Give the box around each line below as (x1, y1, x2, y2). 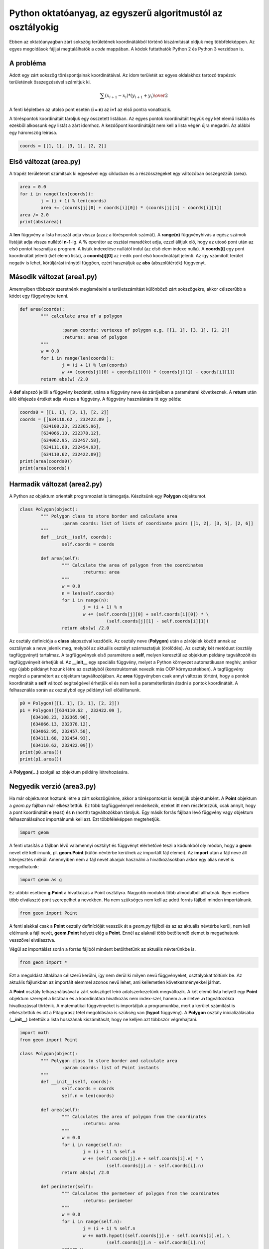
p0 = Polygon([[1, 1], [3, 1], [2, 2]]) (19, 700, 120, 706)
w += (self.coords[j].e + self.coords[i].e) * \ (82, 1156, 204, 1162)
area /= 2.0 (19, 212, 49, 217)
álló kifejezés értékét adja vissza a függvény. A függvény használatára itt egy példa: (9, 396, 182, 402)
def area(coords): (19, 306, 65, 312)
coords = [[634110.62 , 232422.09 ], (19, 416, 112, 422)
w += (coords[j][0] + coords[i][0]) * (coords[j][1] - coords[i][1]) (61, 369, 235, 375)
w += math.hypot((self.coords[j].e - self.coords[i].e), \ (82, 1233, 230, 1239)
